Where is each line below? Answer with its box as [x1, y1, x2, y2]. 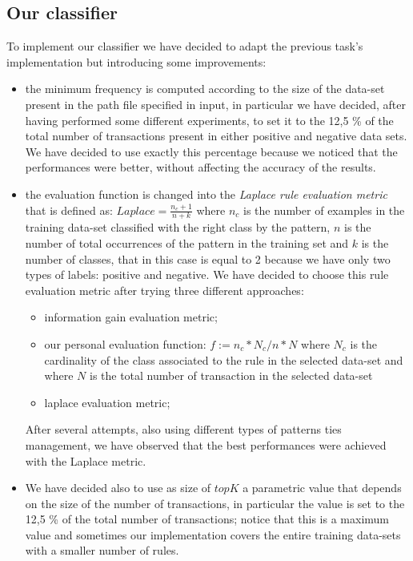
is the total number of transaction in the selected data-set [89, 367, 373, 384]
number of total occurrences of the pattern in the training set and [25, 234, 349, 251]
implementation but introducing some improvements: [6, 53, 267, 70]
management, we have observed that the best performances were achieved [25, 436, 387, 453]
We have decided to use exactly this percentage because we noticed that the [25, 143, 398, 159]
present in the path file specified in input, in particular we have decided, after [25, 95, 406, 112]
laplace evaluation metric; [44, 394, 170, 410]
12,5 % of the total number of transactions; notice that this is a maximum [25, 511, 389, 527]
